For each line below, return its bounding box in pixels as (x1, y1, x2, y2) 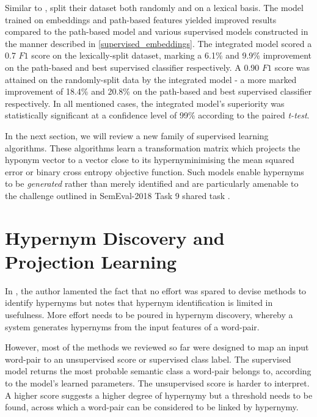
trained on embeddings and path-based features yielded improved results (5, 13, 277, 26)
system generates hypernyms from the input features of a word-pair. (5, 320, 260, 333)
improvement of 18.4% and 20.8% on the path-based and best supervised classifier (5, 85, 312, 98)
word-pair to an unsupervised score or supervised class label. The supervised (5, 352, 291, 365)
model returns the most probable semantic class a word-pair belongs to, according (5, 364, 312, 377)
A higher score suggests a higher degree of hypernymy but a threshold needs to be (5, 388, 313, 401)
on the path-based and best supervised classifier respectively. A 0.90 (5, 60, 260, 73)
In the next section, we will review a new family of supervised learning (5, 129, 269, 142)
